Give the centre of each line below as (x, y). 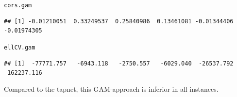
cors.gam (18, 5)
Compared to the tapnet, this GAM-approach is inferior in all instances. (111, 89)
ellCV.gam (20, 47)
